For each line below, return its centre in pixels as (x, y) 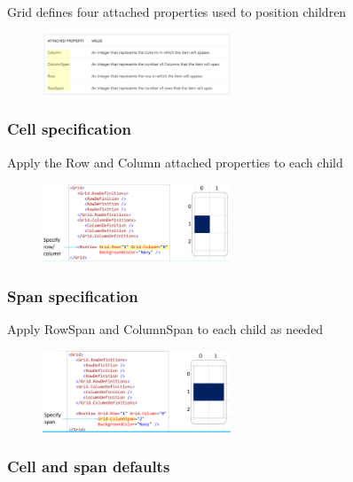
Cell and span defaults (89, 466)
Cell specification (69, 129)
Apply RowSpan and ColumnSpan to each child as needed (165, 329)
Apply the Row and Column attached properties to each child (175, 162)
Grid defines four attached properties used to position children (177, 12)
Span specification (73, 295)
